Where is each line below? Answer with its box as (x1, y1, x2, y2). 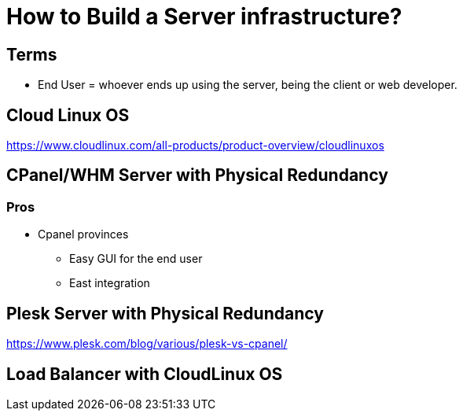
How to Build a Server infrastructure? (6, 3, 402, 30)
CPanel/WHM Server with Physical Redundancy (6, 165, 388, 186)
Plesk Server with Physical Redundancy (6, 303, 324, 323)
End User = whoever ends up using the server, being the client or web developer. (38, 78, 457, 92)
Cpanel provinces (38, 227, 129, 242)
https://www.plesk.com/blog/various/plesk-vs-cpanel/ (6, 337, 288, 351)
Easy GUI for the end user (69, 252, 203, 266)
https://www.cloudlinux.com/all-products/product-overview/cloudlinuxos (6, 138, 384, 153)
